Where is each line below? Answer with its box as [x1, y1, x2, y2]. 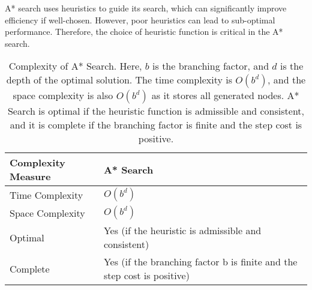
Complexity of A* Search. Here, [8, 59, 142, 73]
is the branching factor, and [152, 59, 269, 73]
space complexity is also [13, 88, 113, 103]
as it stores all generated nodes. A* [151, 88, 299, 103]
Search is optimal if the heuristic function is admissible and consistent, [7, 104, 305, 118]
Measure [10, 169, 51, 184]
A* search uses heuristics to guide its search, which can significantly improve [5, 2, 287, 14]
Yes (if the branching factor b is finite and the [103, 255, 298, 269]
